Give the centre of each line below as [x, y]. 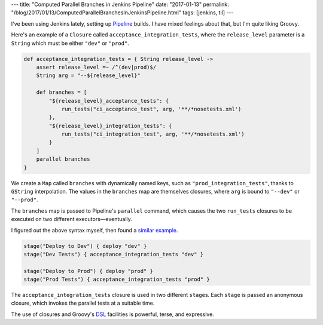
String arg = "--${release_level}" [88, 76]
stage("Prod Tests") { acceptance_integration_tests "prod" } [117, 280]
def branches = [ [62, 92]
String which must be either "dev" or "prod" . [70, 43]
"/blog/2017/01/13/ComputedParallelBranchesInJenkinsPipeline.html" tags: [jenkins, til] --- [122, 13]
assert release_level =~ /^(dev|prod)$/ [96, 67]
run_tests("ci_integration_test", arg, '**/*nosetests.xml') [153, 134]
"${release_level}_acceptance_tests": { [109, 101]
